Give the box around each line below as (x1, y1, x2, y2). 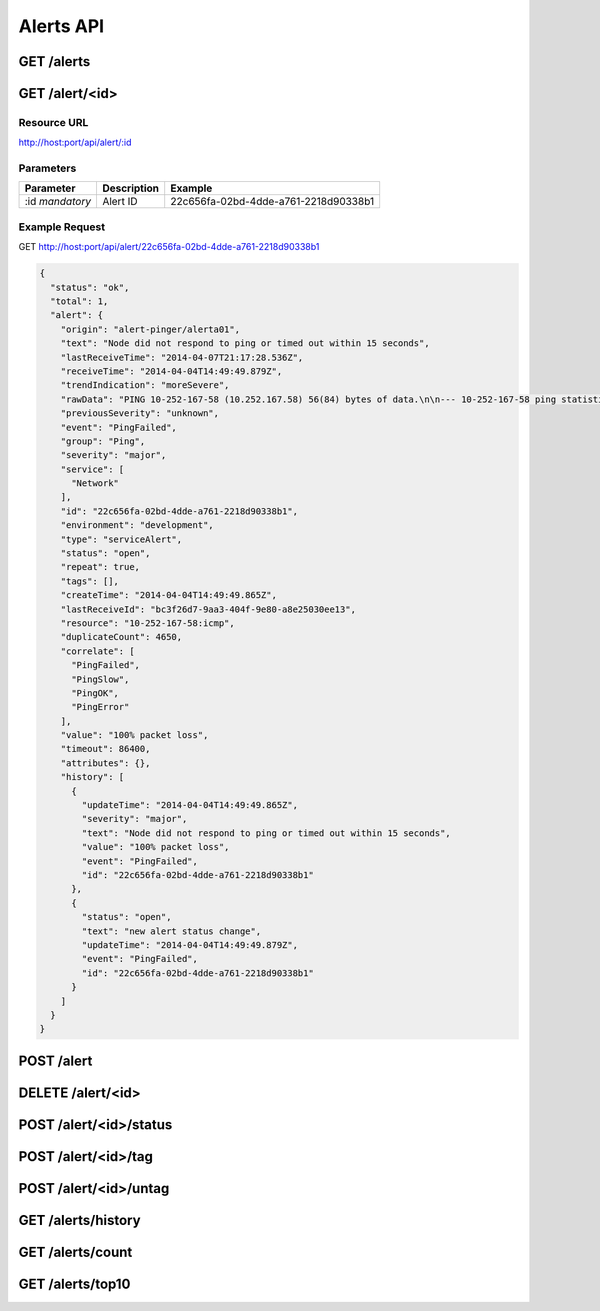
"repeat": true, (60, 561, 140, 573)
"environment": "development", (60, 520, 214, 531)
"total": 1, (50, 295, 109, 307)
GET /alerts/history (18, 1211, 141, 1229)
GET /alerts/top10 (18, 1275, 131, 1292)
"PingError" (71, 701, 130, 713)
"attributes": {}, (60, 757, 151, 769)
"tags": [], (60, 575, 120, 587)
